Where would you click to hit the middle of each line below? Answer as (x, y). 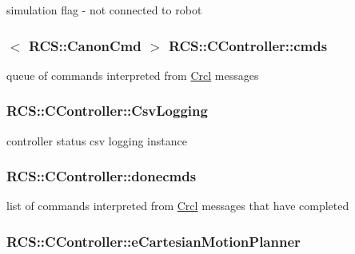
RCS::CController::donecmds (102, 176)
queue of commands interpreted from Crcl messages (133, 75)
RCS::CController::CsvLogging (107, 111)
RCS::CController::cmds (248, 45)
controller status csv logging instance (97, 140)
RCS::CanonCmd (85, 45)
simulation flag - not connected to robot (104, 10)
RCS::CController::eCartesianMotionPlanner (154, 241)
